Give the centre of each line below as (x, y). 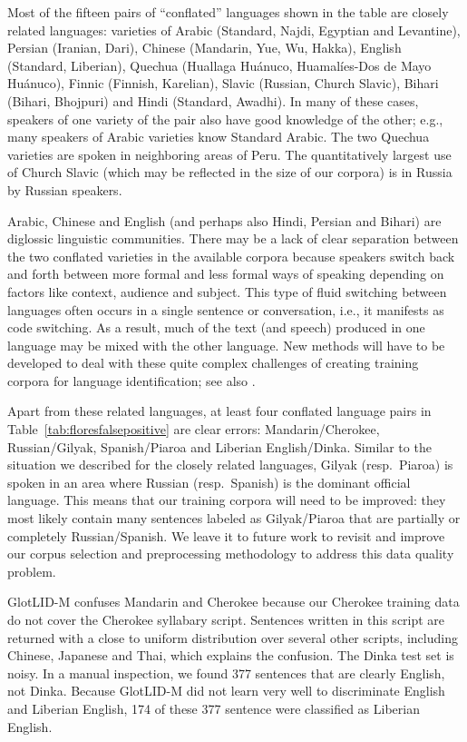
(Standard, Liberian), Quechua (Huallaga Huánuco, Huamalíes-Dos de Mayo (219, 65)
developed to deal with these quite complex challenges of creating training (213, 363)
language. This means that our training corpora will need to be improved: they (227, 500)
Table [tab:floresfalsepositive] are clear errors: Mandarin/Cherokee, (194, 429)
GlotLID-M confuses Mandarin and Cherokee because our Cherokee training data (233, 602)
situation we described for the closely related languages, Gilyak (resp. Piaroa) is (230, 465)
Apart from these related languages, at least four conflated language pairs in (219, 411)
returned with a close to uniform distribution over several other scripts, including (233, 637)
